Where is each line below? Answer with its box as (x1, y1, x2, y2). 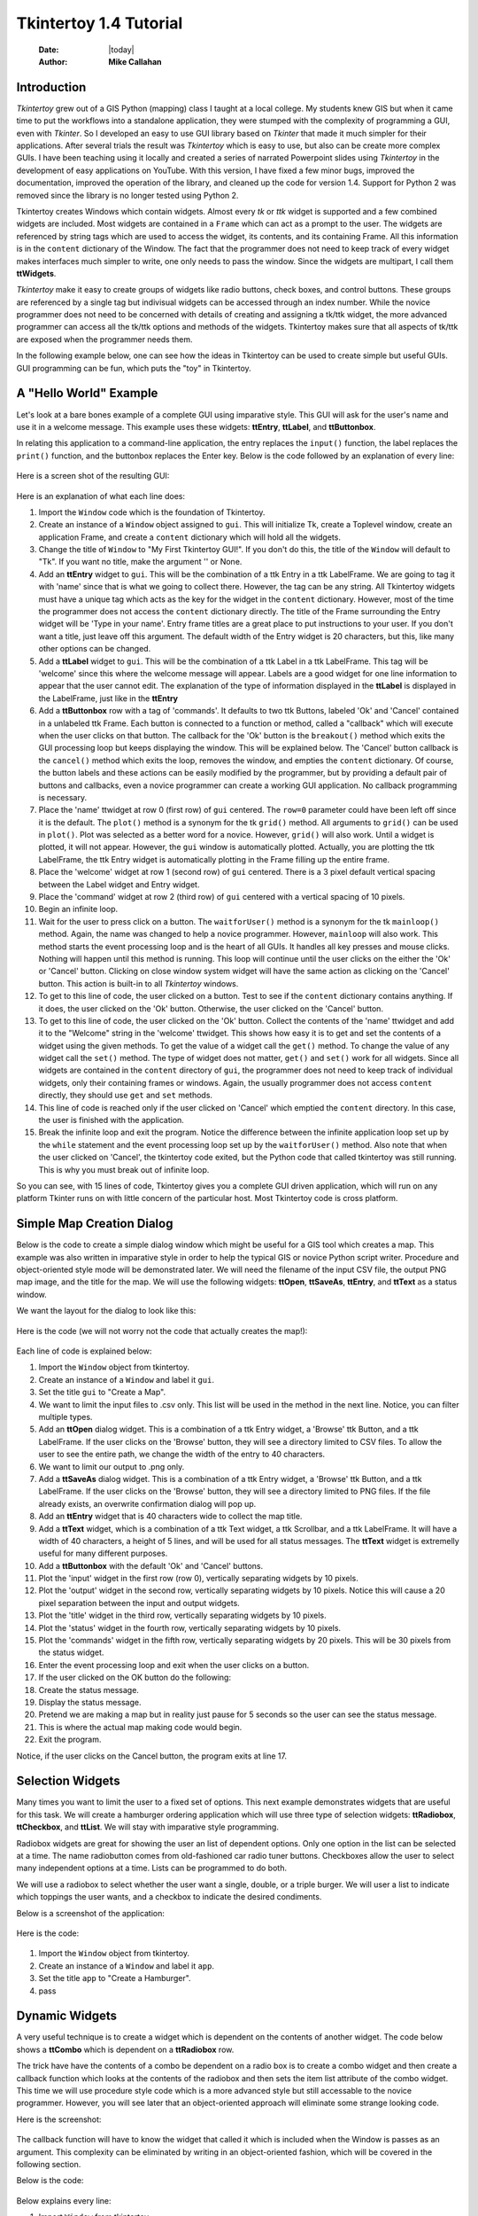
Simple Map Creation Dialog (16, 1216, 173, 1231)
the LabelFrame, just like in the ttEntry (38, 692, 179, 704)
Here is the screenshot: (16, 2114, 102, 2125)
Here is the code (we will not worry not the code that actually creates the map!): (16, 1325, 308, 1336)
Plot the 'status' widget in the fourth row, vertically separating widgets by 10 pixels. (38, 1622, 341, 1633)
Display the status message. (38, 1697, 142, 1707)
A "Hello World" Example (16, 386, 158, 401)
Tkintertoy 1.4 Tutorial (16, 13, 183, 33)
